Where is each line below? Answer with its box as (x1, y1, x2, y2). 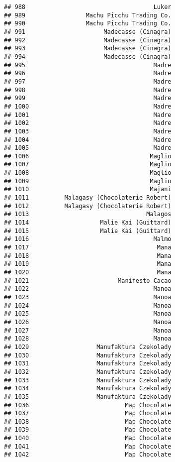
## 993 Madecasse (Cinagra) (4, 45, 172, 52)
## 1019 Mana (4, 260, 172, 268)
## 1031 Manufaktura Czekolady (4, 360, 172, 367)
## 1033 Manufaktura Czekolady (4, 376, 172, 384)
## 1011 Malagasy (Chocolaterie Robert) (4, 194, 172, 202)
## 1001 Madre (4, 111, 172, 118)
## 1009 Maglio (4, 177, 172, 185)
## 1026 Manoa (4, 318, 172, 326)
